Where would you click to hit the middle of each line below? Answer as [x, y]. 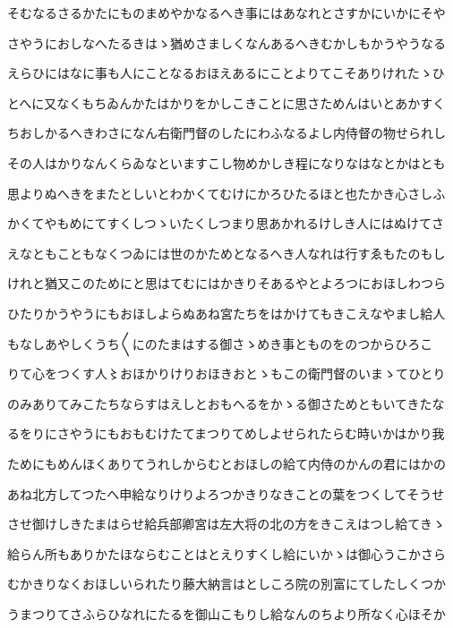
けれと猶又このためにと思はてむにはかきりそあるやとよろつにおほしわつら [226, 283]
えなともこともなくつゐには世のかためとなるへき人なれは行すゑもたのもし [226, 253]
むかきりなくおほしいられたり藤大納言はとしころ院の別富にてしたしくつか [226, 584]
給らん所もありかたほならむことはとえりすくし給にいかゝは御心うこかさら [226, 553]
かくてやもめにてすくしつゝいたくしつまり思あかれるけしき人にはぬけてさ [226, 223]
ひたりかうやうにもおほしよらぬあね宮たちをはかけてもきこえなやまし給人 [226, 313]
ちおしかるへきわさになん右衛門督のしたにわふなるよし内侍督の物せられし [226, 133]
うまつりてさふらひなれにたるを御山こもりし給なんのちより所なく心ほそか [226, 613]
